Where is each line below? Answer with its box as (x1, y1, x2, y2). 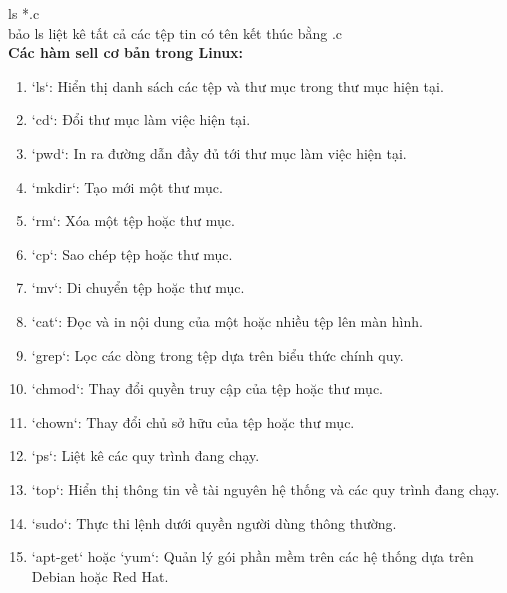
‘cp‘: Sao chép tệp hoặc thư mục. (31, 243, 233, 264)
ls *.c (8, 3, 40, 23)
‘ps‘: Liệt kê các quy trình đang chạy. (31, 445, 260, 466)
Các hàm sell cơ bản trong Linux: (8, 42, 244, 63)
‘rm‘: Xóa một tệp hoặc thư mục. (31, 210, 235, 231)
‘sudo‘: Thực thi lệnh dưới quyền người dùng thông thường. (31, 512, 397, 533)
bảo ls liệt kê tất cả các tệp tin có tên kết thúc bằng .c (8, 22, 343, 43)
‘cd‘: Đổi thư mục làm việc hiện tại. (31, 109, 251, 130)
